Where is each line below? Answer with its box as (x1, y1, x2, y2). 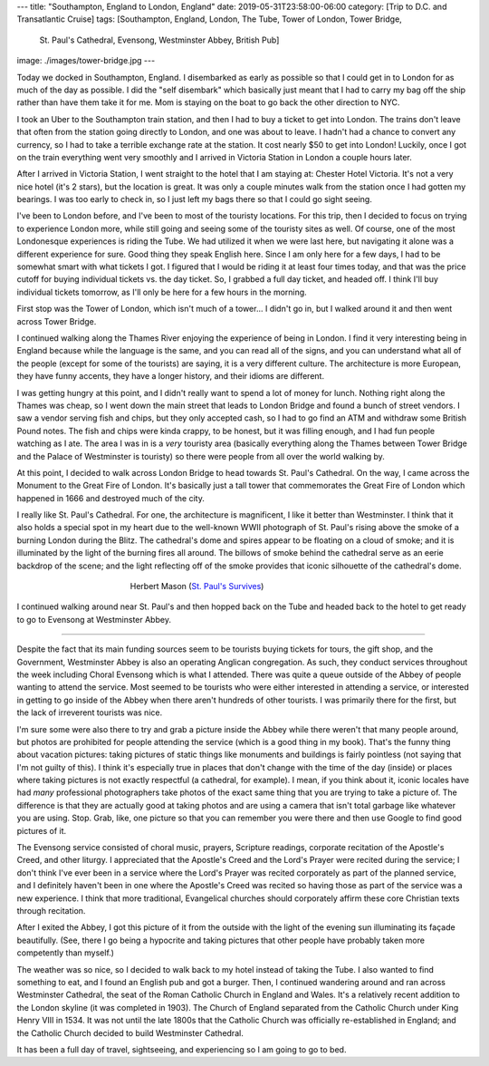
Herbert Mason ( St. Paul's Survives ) (129, 581, 264, 592)
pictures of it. (16, 825, 67, 836)
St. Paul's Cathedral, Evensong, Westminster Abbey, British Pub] (39, 34, 280, 45)
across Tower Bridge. (16, 315, 97, 326)
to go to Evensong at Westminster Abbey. (16, 614, 172, 625)
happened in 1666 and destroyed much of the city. (16, 492, 206, 503)
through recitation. (16, 906, 86, 916)
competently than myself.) (16, 947, 115, 958)
